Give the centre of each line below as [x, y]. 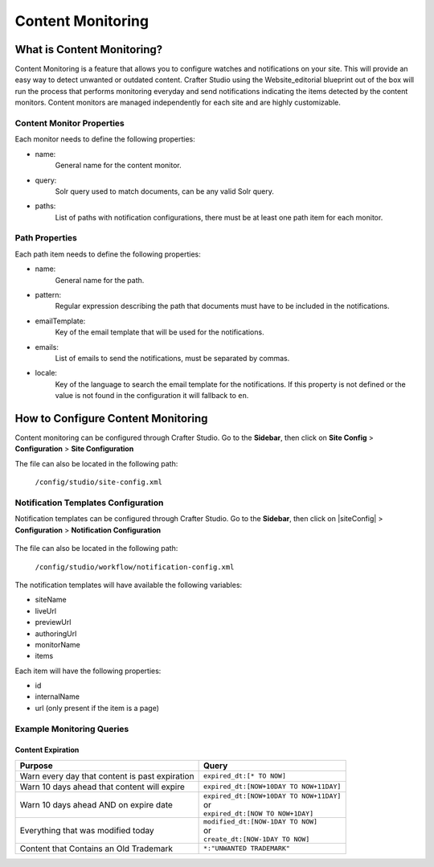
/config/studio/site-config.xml [98, 482]
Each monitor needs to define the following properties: [105, 139]
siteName [51, 600]
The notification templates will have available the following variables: [129, 585]
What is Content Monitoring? [89, 49]
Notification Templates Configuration [89, 503]
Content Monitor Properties [70, 123]
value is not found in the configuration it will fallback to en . [152, 396]
